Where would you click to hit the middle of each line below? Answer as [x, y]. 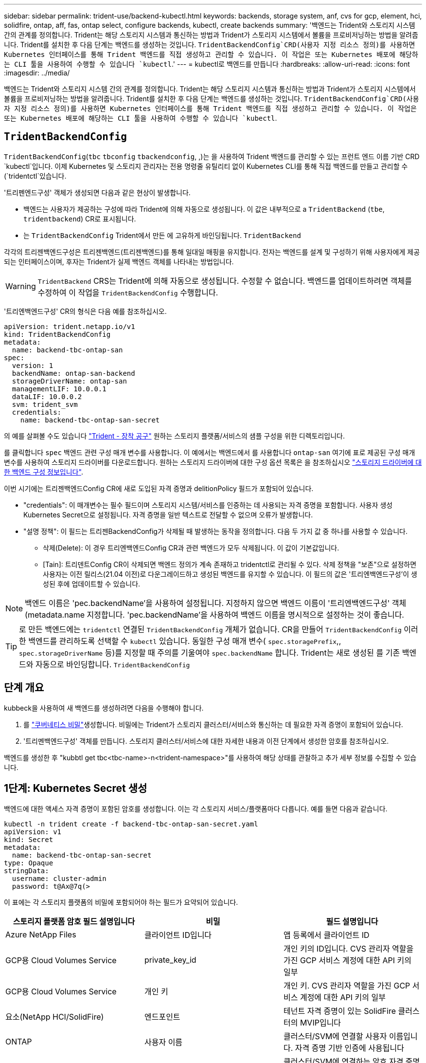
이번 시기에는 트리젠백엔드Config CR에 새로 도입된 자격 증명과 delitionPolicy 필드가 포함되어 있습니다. [159, 488]
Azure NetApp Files [41, 934]
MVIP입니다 [320, 1022]
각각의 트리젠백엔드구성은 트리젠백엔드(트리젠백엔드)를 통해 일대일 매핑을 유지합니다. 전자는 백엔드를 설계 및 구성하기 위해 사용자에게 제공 [212, 252]
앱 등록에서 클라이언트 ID [326, 935]
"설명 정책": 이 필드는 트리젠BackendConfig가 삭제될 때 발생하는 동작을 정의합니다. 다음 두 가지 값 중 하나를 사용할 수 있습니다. [215, 531]
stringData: [27, 871]
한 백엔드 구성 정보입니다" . [44, 472]
